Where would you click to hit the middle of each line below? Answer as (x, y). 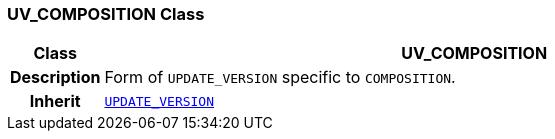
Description (55, 77)
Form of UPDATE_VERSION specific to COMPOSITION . (280, 77)
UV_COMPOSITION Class (106, 14)
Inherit (55, 101)
